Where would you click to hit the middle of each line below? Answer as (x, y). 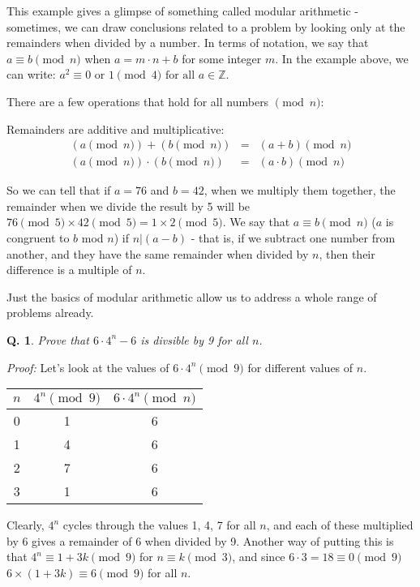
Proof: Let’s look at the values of (88, 367)
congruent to (38, 238)
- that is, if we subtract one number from (293, 238)
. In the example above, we (342, 58)
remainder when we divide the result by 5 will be (129, 206)
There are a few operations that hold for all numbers (138, 101)
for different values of (300, 367)
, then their (347, 253)
